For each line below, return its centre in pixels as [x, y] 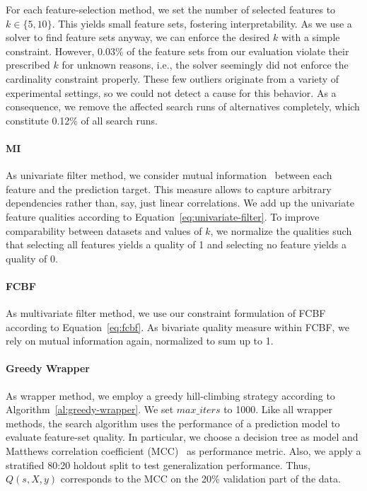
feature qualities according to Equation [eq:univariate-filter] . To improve [163, 216]
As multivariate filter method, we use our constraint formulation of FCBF [166, 313]
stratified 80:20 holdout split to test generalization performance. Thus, [158, 464]
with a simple [310, 37]
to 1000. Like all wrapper [278, 409]
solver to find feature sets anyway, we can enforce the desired [138, 37]
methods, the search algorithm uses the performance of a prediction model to [173, 423]
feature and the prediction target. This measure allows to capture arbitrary [169, 189]
